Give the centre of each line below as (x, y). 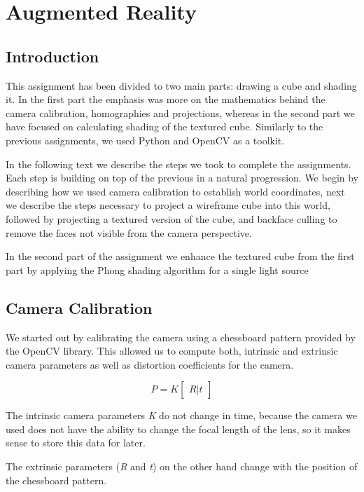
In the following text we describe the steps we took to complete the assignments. (178, 164)
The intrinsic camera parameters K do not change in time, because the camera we (181, 415)
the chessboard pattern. (56, 480)
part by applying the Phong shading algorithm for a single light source (157, 269)
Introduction (52, 56)
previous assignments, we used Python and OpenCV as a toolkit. (145, 140)
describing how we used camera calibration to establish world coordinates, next (175, 191)
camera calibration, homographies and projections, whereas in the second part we (180, 112)
